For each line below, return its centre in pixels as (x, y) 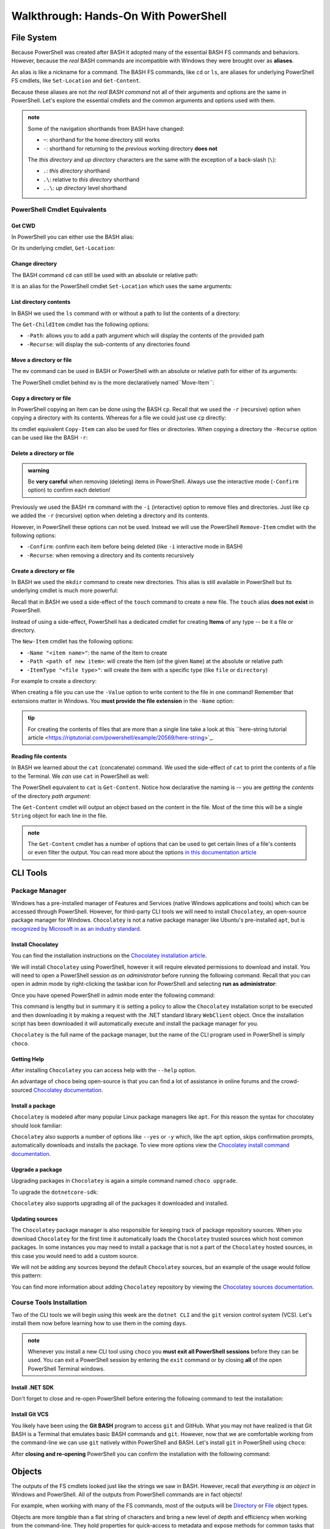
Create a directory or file (43, 571)
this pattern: (27, 1276)
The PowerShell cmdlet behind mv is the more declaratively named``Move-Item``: (113, 382)
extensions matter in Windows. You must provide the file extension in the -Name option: (123, 701)
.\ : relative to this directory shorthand (91, 179)
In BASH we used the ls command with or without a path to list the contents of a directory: (126, 313)
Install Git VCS (30, 1414)
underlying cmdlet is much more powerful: (65, 591)
